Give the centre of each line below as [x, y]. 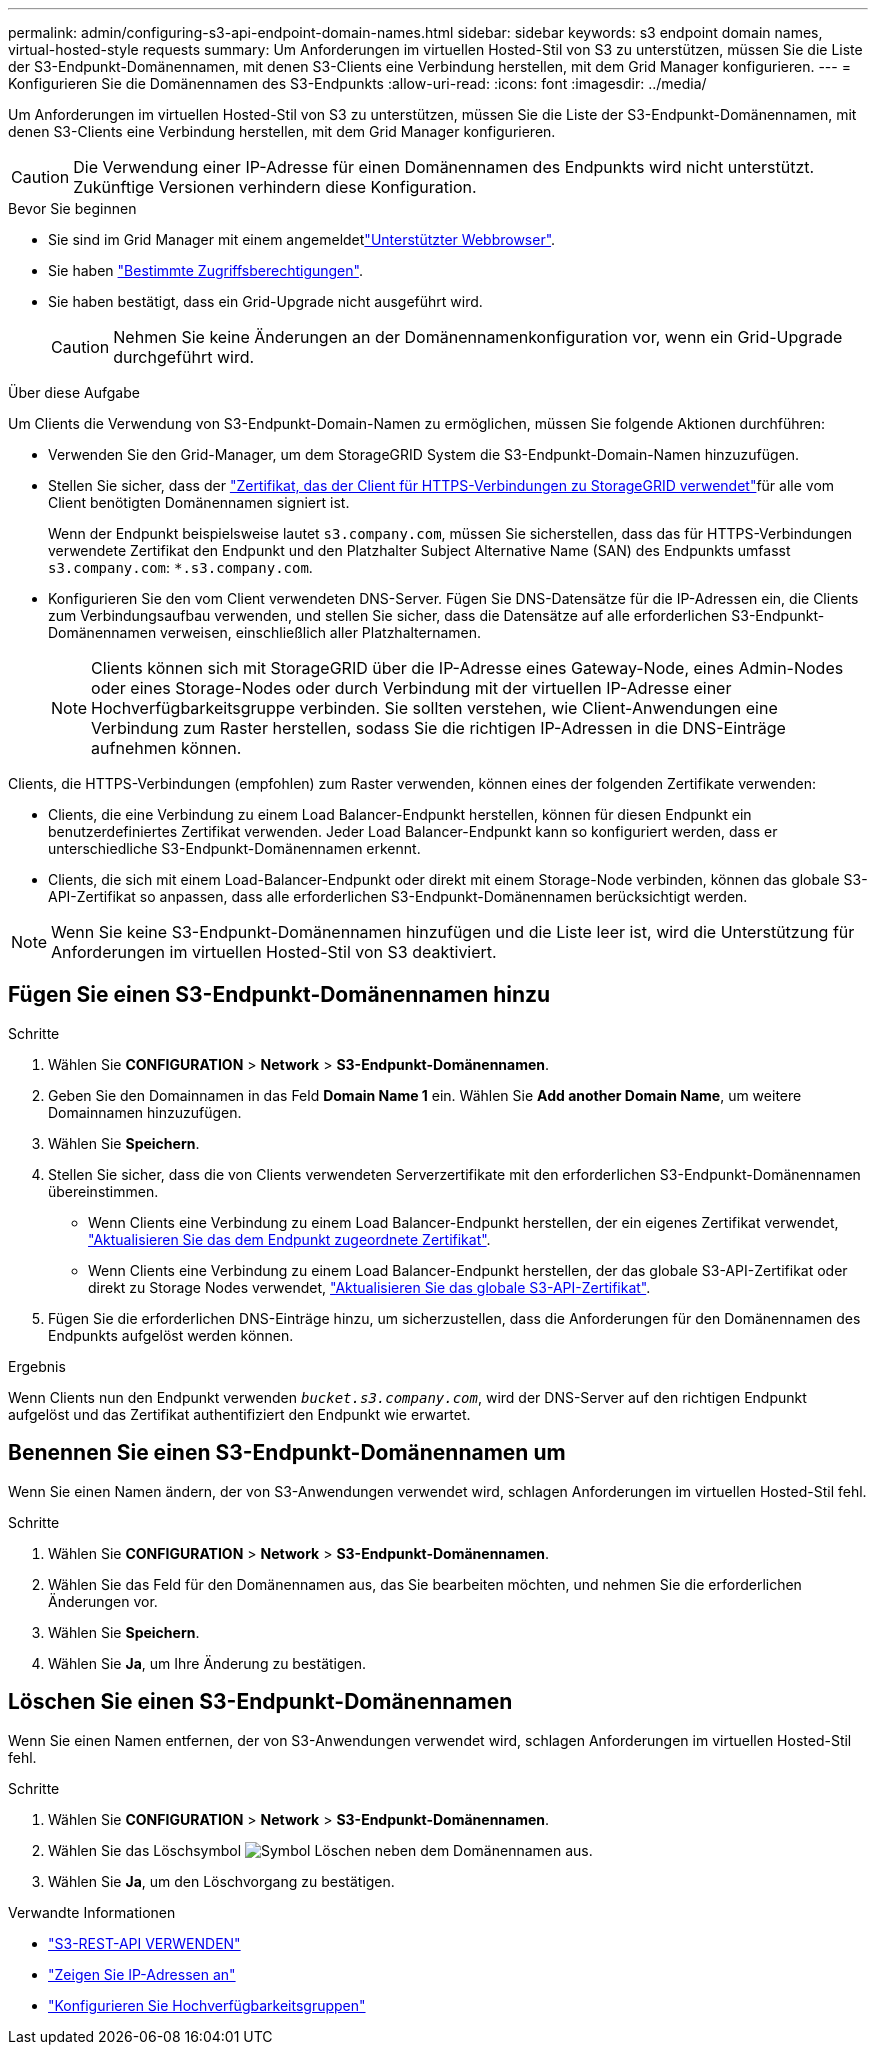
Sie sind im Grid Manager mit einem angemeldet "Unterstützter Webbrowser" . [302, 239]
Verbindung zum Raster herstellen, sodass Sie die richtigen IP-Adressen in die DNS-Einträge [438, 728]
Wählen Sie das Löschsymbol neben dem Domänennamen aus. [320, 1850]
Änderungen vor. [103, 1601]
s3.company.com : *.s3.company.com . [180, 567]
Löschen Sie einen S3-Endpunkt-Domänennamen [260, 1702]
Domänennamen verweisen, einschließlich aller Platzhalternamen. [265, 632]
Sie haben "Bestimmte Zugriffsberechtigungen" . [205, 270]
